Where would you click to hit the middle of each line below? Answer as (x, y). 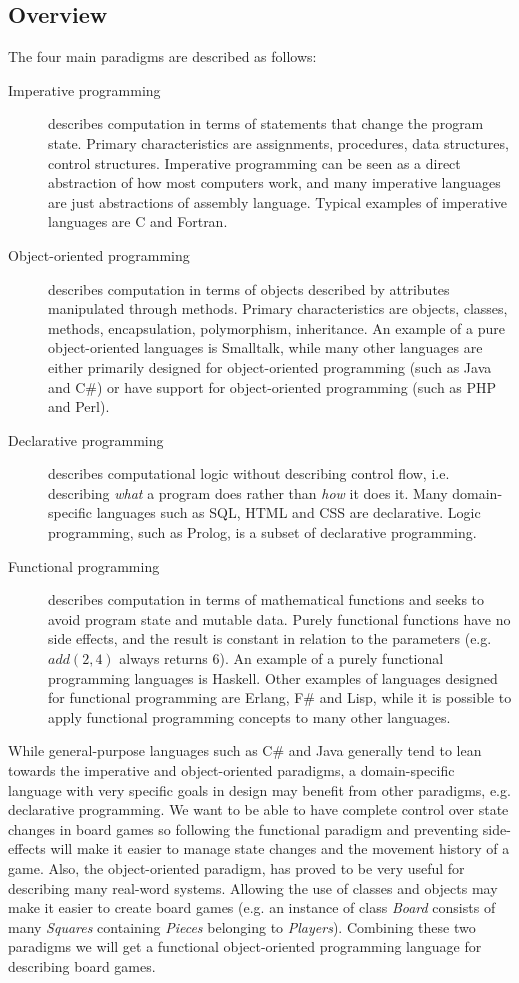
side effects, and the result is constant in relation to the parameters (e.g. (270, 638)
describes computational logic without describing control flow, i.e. (249, 473)
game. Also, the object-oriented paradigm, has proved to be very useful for (236, 867)
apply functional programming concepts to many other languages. (249, 716)
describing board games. (82, 965)
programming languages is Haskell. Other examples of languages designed (273, 677)
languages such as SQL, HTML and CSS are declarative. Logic (288, 512)
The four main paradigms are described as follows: (162, 56)
